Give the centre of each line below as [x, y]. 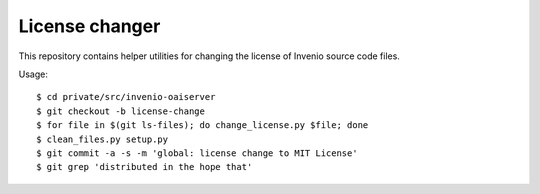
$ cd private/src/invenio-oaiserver [126, 97]
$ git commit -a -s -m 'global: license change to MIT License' [197, 153]
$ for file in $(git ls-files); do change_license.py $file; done [202, 125]
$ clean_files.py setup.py [102, 139]
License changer [89, 26]
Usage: [33, 74]
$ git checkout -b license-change [120, 111]
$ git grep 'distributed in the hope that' [144, 167]
